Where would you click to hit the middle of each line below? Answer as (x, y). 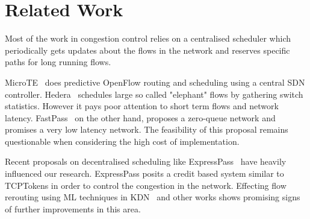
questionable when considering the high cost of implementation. (122, 141)
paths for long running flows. (58, 62)
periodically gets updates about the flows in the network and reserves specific (147, 50)
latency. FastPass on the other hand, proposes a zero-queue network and (140, 117)
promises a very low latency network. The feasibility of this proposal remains (147, 129)
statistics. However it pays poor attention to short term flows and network (142, 106)
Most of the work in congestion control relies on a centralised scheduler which (148, 38)
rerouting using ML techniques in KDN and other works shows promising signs (153, 197)
